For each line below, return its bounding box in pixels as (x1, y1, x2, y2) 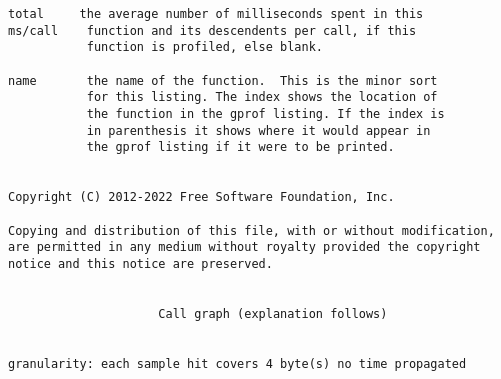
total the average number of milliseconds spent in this (8, 7, 424, 21)
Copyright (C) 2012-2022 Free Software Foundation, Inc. (8, 190, 395, 205)
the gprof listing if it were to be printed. (86, 140, 395, 155)
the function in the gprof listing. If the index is (86, 106, 445, 121)
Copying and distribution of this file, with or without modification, (8, 223, 495, 238)
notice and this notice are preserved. (8, 256, 273, 271)
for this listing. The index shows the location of (86, 90, 438, 105)
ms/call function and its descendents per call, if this (8, 23, 417, 38)
